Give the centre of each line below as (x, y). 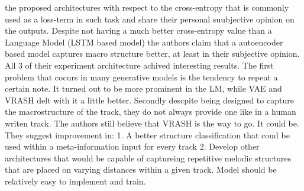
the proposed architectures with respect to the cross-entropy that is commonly (147, 7)
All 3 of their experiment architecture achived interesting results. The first (139, 65)
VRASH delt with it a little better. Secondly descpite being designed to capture (149, 100)
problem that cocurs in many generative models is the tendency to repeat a (141, 77)
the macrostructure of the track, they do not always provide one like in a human (151, 111)
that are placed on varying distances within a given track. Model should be (141, 169)
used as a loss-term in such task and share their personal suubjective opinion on (150, 19)
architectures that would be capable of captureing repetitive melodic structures (148, 158)
